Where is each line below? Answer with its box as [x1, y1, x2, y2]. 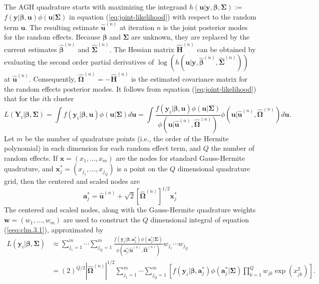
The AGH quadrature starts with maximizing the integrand [4, 2, 187, 12]
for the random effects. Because [4, 32, 101, 42]
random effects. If [4, 152, 58, 163]
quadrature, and [4, 163, 54, 174]
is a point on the [117, 163, 168, 174]
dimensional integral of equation [150, 214, 249, 225]
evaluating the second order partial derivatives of [4, 57, 154, 67]
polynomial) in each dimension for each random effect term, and [4, 143, 201, 153]
